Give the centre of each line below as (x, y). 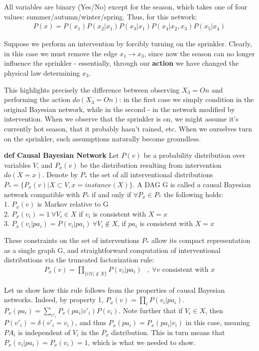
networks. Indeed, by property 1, (54, 299)
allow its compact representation (201, 240)
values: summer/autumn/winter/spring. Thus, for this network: (101, 16)
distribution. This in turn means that (168, 332)
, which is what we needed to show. (142, 342)
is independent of (44, 332)
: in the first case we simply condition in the (187, 99)
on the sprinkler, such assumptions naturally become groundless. (103, 138)
